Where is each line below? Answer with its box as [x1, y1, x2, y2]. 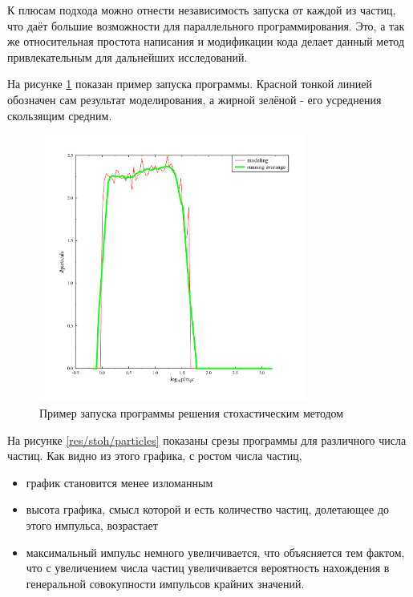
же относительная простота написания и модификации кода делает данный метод [7, 33, 405, 50]
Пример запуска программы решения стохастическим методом [39, 405, 344, 422]
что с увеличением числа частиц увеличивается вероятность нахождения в [26, 559, 390, 576]
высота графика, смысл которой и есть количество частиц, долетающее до [26, 501, 390, 518]
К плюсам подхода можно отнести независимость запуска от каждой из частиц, [7, 2, 396, 18]
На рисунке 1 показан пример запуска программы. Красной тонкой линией [7, 75, 373, 92]
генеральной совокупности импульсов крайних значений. [26, 575, 305, 591]
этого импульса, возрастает [26, 517, 158, 534]
